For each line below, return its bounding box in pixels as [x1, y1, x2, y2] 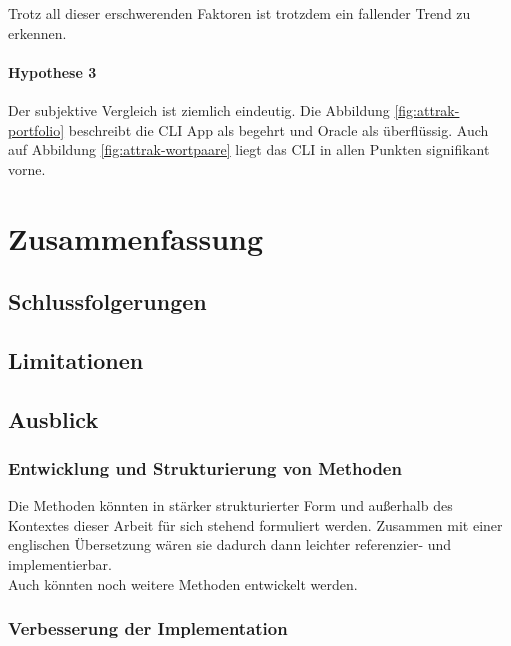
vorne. [8, 158, 46, 179]
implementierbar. [8, 554, 112, 575]
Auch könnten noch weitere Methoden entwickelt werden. [8, 573, 358, 594]
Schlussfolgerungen [8, 286, 207, 317]
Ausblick [8, 403, 99, 434]
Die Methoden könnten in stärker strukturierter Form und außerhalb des [8, 495, 453, 516]
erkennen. [8, 22, 67, 43]
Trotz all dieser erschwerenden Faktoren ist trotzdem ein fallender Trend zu [8, 3, 471, 23]
